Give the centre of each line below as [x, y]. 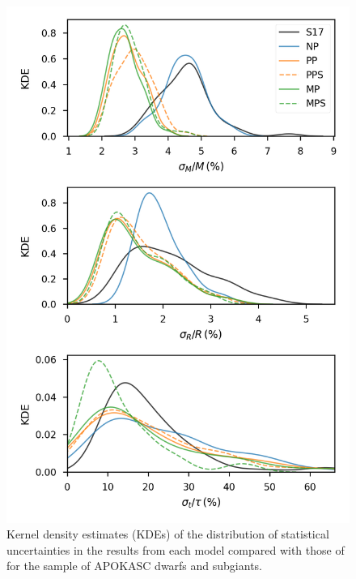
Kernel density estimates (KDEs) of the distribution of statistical [168, 534]
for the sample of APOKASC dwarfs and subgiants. [134, 566]
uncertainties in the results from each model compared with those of [176, 549]
